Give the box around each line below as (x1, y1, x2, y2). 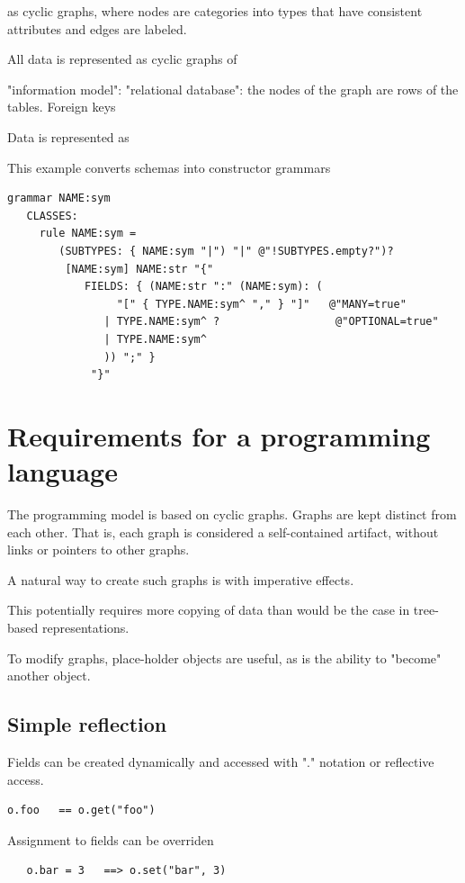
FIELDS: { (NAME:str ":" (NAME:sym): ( (84, 280, 323, 293)
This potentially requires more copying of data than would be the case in (7, 600, 410, 619)
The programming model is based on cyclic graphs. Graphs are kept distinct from (7, 505, 457, 523)
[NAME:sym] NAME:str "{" (65, 262, 214, 275)
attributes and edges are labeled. (7, 19, 187, 38)
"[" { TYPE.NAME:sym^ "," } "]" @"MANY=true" (116, 297, 407, 311)
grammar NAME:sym (7, 192, 111, 205)
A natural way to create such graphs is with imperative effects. (7, 570, 354, 589)
